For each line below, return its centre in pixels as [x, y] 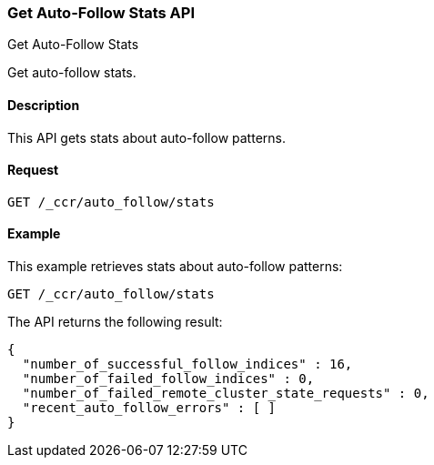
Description [44, 105]
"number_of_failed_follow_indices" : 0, [168, 379]
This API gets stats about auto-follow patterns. [146, 137]
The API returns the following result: [115, 322]
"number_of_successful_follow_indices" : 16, [187, 364]
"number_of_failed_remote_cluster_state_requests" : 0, [226, 394]
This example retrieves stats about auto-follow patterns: [175, 267]
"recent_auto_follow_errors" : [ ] [149, 408]
